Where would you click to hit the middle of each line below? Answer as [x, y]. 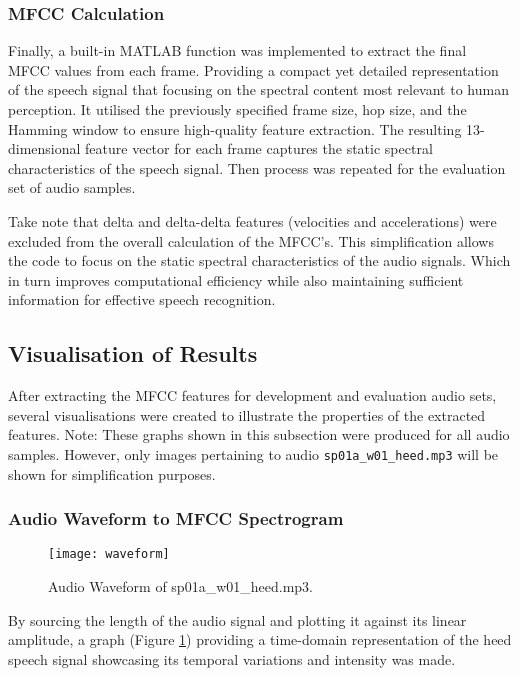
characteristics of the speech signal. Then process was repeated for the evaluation [257, 167]
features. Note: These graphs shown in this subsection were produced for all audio [259, 434]
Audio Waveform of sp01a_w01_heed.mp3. [180, 586]
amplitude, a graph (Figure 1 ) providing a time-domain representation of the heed [260, 639]
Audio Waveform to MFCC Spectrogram [176, 518]
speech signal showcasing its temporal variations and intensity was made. [232, 658]
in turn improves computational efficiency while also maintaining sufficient [236, 279]
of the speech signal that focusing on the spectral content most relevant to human [258, 89]
